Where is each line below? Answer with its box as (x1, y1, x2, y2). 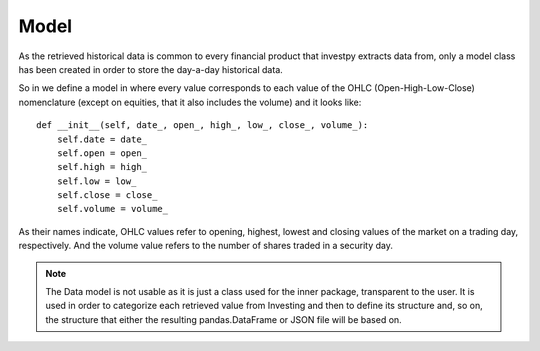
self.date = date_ (56, 133, 148, 145)
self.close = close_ (56, 190, 158, 201)
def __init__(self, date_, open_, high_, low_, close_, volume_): (36, 120, 369, 131)
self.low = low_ (56, 175, 137, 187)
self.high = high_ (56, 161, 148, 173)
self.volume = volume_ (56, 203, 169, 215)
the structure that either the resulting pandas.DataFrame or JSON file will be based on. (45, 313, 402, 325)
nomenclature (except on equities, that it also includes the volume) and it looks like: (18, 96, 362, 108)
